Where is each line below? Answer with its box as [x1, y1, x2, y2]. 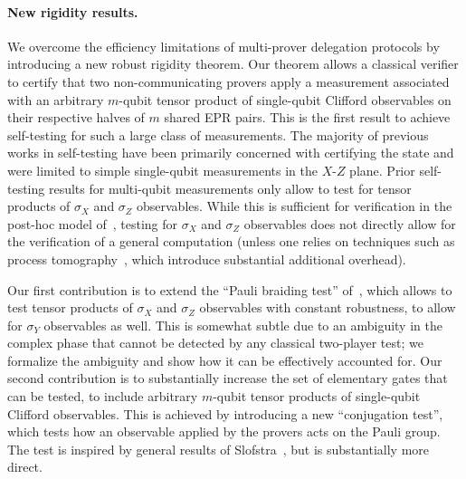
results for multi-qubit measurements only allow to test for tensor [48, 178, 412, 197]
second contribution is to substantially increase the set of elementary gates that [7, 369, 448, 388]
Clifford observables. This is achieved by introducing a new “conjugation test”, [7, 404, 443, 423]
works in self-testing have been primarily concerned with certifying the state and [7, 143, 454, 162]
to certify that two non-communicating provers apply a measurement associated [7, 72, 450, 91]
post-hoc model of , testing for [7, 214, 178, 233]
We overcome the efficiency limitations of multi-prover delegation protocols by [7, 36, 440, 55]
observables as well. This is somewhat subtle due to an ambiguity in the [43, 315, 442, 334]
